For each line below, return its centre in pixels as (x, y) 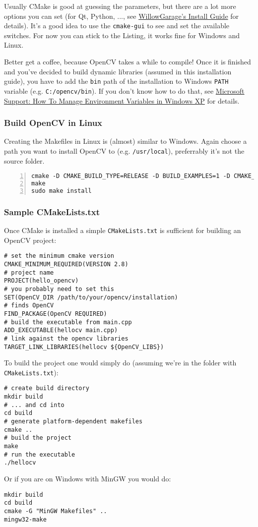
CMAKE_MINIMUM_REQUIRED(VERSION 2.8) (66, 264)
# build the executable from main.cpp (68, 322)
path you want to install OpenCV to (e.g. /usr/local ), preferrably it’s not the (124, 150)
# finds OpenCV (29, 306)
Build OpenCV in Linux (53, 123)
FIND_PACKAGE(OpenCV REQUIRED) (56, 314)
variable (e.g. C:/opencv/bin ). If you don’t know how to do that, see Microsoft (124, 90)
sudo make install (62, 191)
